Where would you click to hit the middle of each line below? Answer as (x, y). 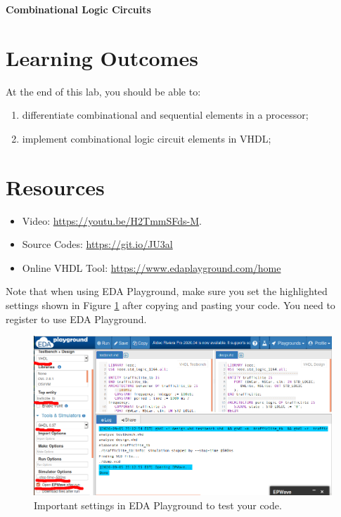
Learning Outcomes (102, 57)
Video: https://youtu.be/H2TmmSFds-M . (112, 220)
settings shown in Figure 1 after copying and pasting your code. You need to (170, 305)
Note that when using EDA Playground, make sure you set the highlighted (167, 291)
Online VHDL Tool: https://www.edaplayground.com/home (152, 267)
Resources (55, 186)
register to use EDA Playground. (76, 319)
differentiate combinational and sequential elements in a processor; (165, 115)
